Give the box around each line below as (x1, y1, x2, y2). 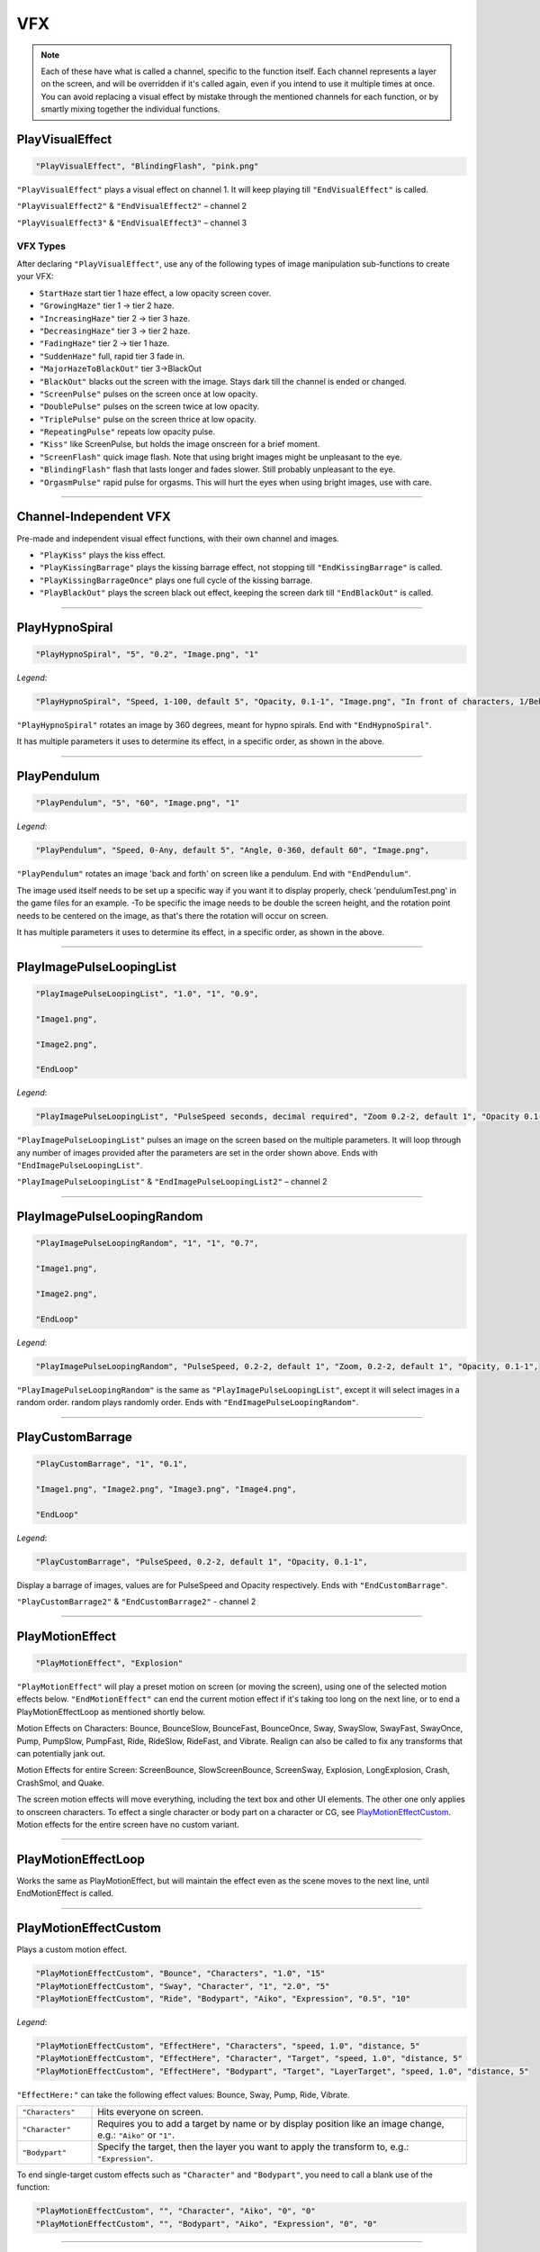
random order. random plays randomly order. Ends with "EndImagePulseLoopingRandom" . (16, 1397, 359, 1408)
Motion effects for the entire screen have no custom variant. (16, 1819, 240, 1830)
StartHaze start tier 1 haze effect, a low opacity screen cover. (39, 287, 272, 298)
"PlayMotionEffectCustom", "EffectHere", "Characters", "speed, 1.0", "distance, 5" (35, 2040, 420, 2051)
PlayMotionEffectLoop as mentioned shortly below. (16, 1706, 206, 1717)
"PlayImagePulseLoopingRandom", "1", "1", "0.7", (35, 1239, 259, 1249)
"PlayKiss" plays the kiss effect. (39, 549, 166, 560)
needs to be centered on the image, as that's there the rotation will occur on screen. (16, 910, 328, 921)
